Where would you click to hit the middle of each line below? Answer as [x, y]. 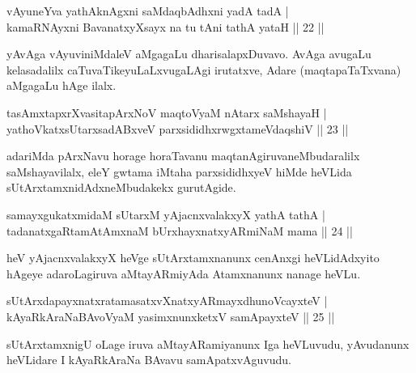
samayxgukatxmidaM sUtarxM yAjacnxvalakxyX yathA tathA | [166, 214]
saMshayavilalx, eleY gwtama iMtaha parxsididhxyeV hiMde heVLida [179, 171]
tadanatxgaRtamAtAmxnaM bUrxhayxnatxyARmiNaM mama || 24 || [180, 230]
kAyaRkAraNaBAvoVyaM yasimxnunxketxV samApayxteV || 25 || [171, 316]
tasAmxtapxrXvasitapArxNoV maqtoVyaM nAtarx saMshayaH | [167, 112]
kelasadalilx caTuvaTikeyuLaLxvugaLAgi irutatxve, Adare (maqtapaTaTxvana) [204, 69]
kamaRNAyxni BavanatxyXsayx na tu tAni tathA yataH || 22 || [166, 26]
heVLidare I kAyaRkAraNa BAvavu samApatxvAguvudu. [149, 360]
